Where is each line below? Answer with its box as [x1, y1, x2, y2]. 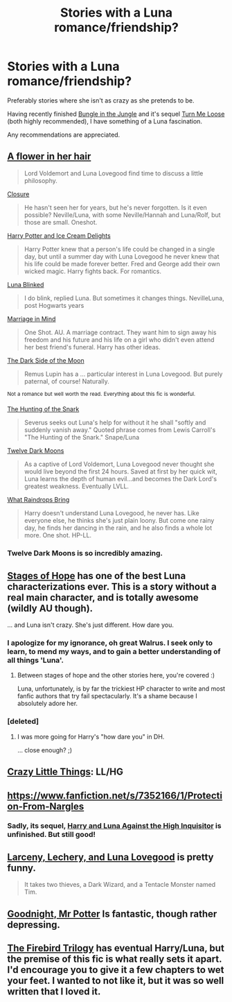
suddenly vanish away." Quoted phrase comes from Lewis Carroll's [24, 426, 216, 434]
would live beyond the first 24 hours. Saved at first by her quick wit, [24, 467, 217, 476]
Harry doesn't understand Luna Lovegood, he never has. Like [24, 509, 199, 517]
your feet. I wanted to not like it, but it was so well [7, 975, 224, 987]
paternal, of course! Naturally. [24, 377, 109, 386]
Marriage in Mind [7, 314, 56, 323]
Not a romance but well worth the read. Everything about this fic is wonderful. [7, 390, 196, 397]
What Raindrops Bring [7, 496, 70, 504]
